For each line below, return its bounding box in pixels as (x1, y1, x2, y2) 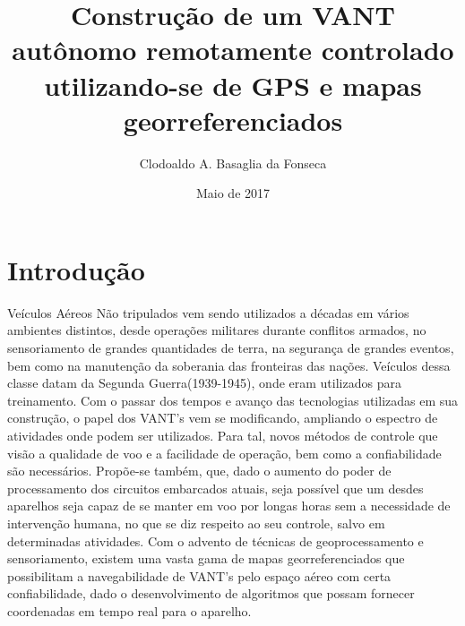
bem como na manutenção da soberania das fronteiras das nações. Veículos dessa (7, 356, 451, 374)
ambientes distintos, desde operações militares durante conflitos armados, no (7, 321, 426, 339)
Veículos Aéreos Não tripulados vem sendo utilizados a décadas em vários (7, 303, 409, 322)
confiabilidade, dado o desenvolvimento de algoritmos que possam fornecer (7, 584, 415, 603)
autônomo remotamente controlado (12, 31, 454, 68)
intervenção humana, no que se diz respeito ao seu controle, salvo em (7, 513, 385, 532)
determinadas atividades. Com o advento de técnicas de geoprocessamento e (7, 531, 424, 550)
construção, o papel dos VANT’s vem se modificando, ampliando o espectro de (7, 408, 438, 427)
